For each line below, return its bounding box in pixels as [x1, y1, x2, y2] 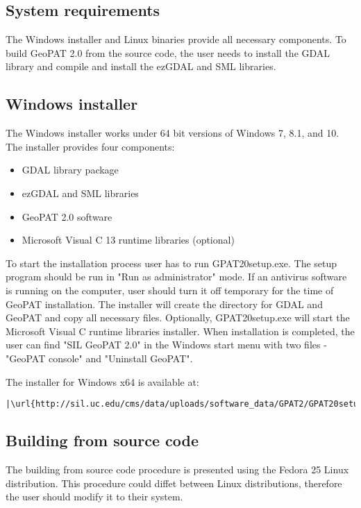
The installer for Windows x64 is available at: [6, 374, 199, 389]
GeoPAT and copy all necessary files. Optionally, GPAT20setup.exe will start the [6, 310, 350, 325]
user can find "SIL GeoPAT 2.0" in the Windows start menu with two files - [6, 337, 327, 352]
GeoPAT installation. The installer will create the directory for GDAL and [6, 296, 323, 311]
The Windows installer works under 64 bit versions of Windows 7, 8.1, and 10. [6, 126, 339, 140]
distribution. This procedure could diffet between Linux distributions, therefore [6, 475, 342, 490]
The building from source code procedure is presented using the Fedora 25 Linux [6, 462, 349, 476]
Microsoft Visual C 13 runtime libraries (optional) [22, 232, 235, 247]
